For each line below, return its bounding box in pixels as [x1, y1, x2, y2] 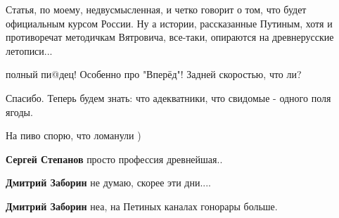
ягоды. [6, 104, 33, 119]
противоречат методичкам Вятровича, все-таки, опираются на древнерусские [6, 30, 334, 44]
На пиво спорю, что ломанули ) [6, 128, 141, 143]
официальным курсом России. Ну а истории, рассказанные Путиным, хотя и [6, 15, 333, 30]
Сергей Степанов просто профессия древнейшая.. [6, 151, 223, 166]
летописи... [6, 43, 53, 58]
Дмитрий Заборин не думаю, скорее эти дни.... [6, 175, 211, 190]
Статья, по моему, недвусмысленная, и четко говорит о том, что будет [6, 2, 307, 16]
